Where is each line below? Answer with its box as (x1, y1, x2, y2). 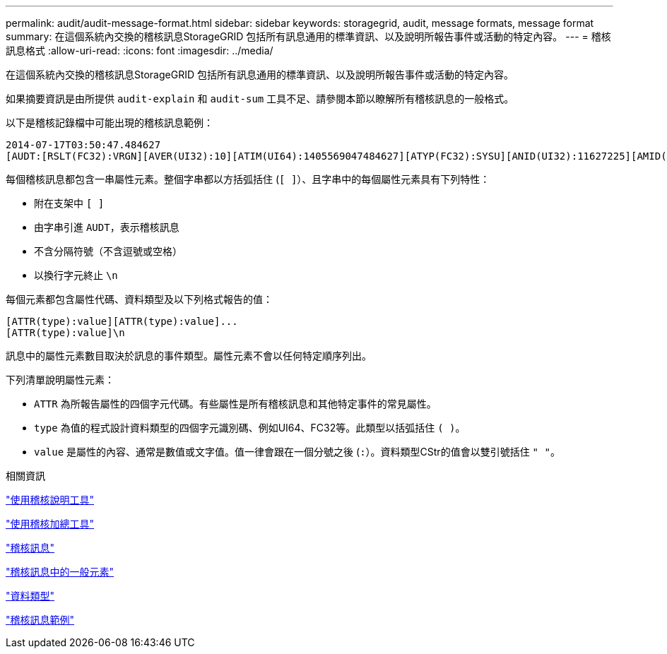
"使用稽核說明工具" (6, 494, 95, 506)
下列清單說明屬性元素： (6, 374, 114, 386)
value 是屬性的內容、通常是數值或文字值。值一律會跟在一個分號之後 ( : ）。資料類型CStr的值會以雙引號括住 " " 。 (34, 446, 560, 458)
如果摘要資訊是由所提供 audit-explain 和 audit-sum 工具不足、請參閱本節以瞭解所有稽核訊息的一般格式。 (6, 93, 514, 105)
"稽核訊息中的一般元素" (6, 566, 114, 578)
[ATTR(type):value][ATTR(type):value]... (6, 316, 238, 327)
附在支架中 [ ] (34, 197, 105, 209)
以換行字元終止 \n (34, 269, 118, 281)
